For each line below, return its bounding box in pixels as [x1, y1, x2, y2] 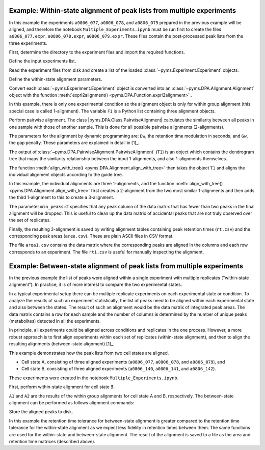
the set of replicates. [9, 217, 51, 223]
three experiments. [9, 40, 48, 46]
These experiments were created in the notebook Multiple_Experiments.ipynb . [9, 375, 179, 381]
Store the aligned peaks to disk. [9, 409, 73, 415]
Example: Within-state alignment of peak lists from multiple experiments [9, 6, 237, 15]
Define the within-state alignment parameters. [9, 76, 103, 82]
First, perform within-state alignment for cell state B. [9, 384, 115, 390]
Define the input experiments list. [9, 58, 76, 64]
